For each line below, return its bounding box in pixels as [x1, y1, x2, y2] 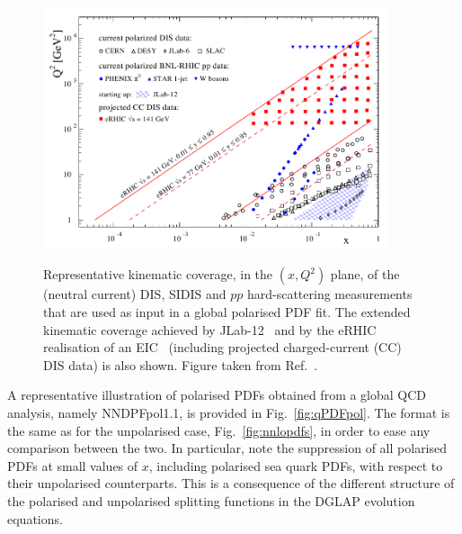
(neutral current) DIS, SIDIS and [43, 285, 227, 303]
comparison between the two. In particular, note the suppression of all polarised [7, 439, 448, 457]
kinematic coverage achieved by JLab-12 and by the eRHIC [43, 320, 377, 339]
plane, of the [330, 265, 400, 284]
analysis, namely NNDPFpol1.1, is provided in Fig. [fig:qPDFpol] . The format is [7, 403, 450, 422]
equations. [7, 509, 63, 528]
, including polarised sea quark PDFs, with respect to [148, 456, 443, 475]
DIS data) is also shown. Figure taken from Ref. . [43, 355, 318, 374]
